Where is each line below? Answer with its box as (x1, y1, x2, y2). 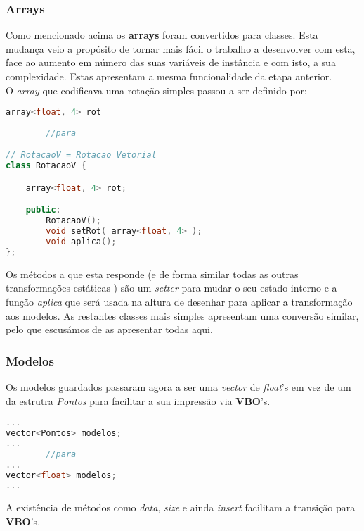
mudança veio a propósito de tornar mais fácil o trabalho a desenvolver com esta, (6, 41, 356, 56)
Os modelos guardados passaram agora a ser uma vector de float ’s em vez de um (6, 379, 351, 394)
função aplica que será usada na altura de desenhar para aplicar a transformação (6, 294, 353, 308)
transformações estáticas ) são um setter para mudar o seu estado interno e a (6, 280, 337, 295)
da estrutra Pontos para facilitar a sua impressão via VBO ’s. (6, 393, 271, 408)
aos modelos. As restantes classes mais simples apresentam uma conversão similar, (6, 308, 359, 323)
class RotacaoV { (6, 161, 86, 171)
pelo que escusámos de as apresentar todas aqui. (6, 322, 213, 337)
